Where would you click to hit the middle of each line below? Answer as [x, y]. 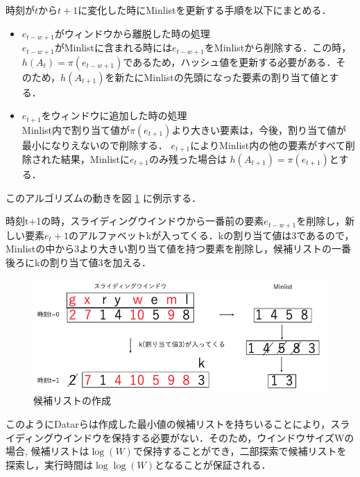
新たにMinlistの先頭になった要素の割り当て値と [222, 77]
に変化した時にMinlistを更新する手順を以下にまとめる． [205, 10]
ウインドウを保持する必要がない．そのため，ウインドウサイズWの [204, 437]
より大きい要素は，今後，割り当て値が [259, 129]
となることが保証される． [213, 464]
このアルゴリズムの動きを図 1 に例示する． [103, 197]
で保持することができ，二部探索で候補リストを [240, 451]
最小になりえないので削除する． [95, 145]
